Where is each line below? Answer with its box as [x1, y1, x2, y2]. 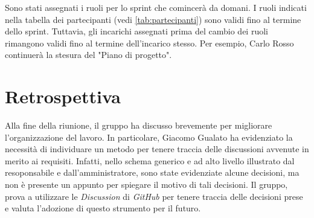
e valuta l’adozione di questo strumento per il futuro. [5, 202, 201, 214]
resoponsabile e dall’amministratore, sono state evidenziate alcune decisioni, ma [5, 166, 300, 179]
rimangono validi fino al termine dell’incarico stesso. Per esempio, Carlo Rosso [5, 36, 294, 49]
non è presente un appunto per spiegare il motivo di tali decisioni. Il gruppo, [5, 178, 288, 191]
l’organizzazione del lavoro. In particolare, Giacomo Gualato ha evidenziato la [5, 130, 293, 143]
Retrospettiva [5, 84, 121, 109]
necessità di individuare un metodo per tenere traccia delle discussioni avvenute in [5, 143, 309, 155]
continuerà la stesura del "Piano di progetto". [5, 48, 172, 61]
